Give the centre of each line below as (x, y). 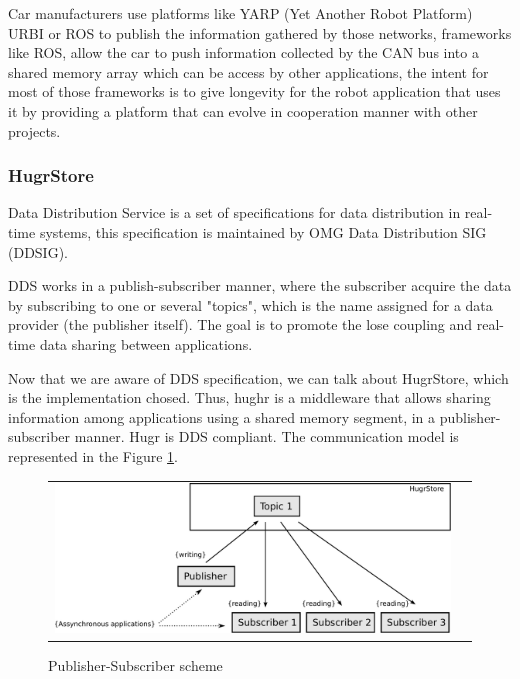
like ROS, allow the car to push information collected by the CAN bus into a (243, 52)
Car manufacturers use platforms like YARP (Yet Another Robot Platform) (240, 13)
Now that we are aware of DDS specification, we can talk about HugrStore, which (258, 377)
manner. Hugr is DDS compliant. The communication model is (266, 436)
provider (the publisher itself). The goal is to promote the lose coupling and (240, 324)
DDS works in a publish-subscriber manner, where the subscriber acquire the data (260, 285)
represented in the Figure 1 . (93, 455)
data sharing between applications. (146, 343)
